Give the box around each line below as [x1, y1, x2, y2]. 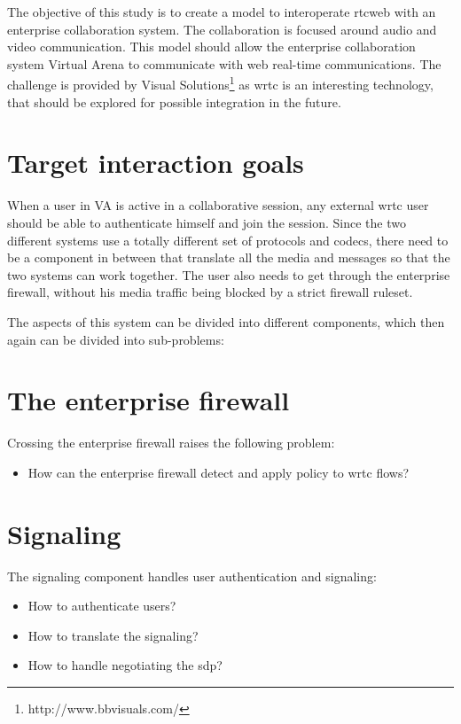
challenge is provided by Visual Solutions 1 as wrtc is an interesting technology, [7, 73, 434, 94]
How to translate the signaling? [27, 626, 199, 644]
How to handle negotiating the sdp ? [27, 656, 223, 674]
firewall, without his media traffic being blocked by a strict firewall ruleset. [7, 283, 413, 301]
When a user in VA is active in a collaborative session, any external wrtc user [7, 196, 429, 214]
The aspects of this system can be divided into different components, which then [7, 312, 445, 331]
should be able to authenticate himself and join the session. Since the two [7, 213, 406, 231]
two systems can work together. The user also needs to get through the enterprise [7, 265, 450, 284]
